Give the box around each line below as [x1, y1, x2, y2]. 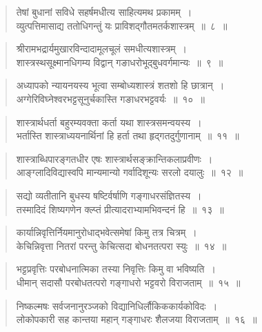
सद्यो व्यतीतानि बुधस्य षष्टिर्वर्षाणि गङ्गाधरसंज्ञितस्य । [16, 188, 202, 202]
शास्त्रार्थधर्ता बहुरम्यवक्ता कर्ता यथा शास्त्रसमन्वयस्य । [16, 115, 202, 129]
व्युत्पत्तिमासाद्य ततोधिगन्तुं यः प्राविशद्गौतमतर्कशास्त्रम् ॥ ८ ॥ [16, 18, 228, 32]
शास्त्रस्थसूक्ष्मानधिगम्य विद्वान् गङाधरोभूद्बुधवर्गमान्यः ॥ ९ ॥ [16, 55, 223, 69]
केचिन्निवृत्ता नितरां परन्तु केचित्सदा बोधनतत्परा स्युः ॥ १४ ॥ [16, 238, 227, 253]
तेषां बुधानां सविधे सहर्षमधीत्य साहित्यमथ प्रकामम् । [16, 5, 192, 19]
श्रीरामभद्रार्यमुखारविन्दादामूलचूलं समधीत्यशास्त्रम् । [16, 41, 188, 56]
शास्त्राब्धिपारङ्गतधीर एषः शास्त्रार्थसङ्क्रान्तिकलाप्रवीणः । [16, 151, 213, 166]
